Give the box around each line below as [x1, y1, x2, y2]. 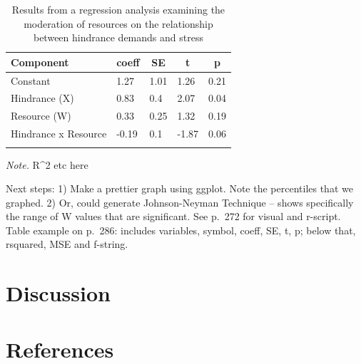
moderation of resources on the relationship [24, 16, 213, 31]
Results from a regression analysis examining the [11, 2, 225, 16]
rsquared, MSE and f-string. [6, 236, 128, 251]
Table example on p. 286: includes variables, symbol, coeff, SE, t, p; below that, [6, 222, 356, 237]
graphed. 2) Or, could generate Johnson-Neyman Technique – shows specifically [6, 194, 354, 209]
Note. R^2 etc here [6, 157, 88, 172]
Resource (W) [11, 108, 71, 123]
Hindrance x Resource [11, 126, 107, 141]
